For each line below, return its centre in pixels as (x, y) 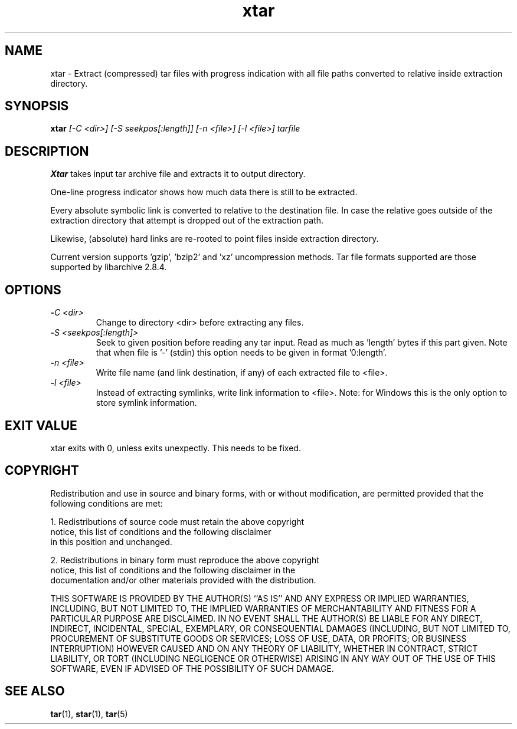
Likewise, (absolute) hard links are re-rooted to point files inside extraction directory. (215, 239)
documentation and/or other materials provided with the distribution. (183, 580)
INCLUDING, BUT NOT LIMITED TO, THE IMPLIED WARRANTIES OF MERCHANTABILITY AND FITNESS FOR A (263, 608)
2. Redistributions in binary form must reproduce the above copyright (185, 560)
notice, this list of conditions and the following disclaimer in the (173, 570)
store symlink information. (146, 403)
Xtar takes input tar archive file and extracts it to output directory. (178, 174)
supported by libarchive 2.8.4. (109, 267)
